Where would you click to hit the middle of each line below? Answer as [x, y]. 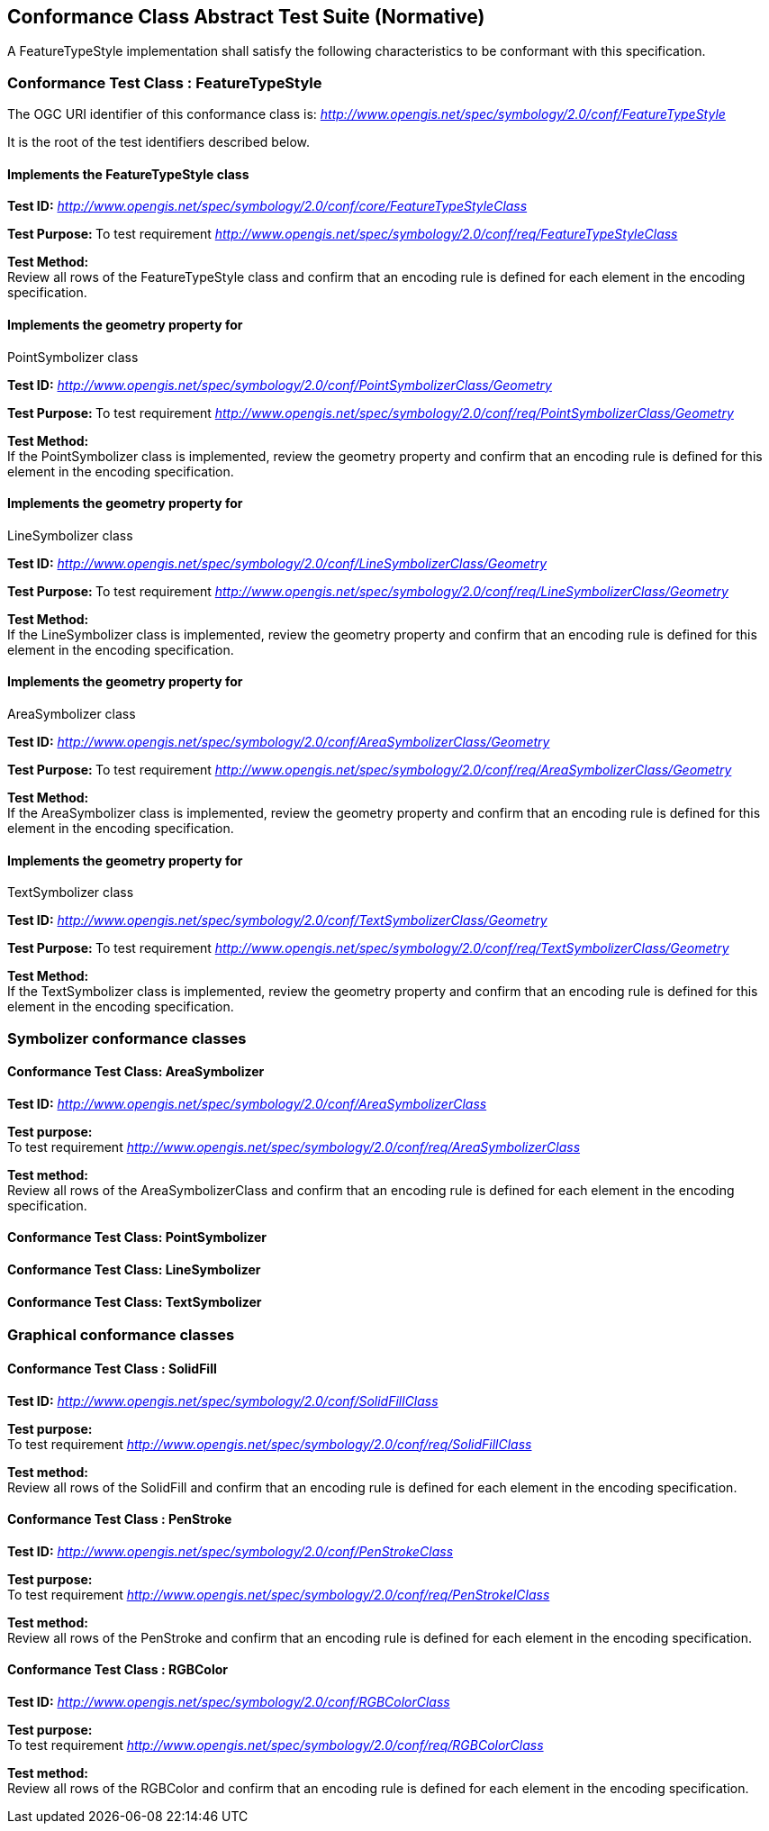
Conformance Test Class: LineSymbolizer [134, 1270]
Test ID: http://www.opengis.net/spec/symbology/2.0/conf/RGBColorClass [229, 1701]
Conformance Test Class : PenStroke [120, 1519]
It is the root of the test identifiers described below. [159, 142]
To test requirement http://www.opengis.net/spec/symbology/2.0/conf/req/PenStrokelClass [279, 1594]
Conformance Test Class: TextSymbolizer [135, 1301]
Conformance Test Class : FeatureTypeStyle [165, 82]
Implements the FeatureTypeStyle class [128, 174]
